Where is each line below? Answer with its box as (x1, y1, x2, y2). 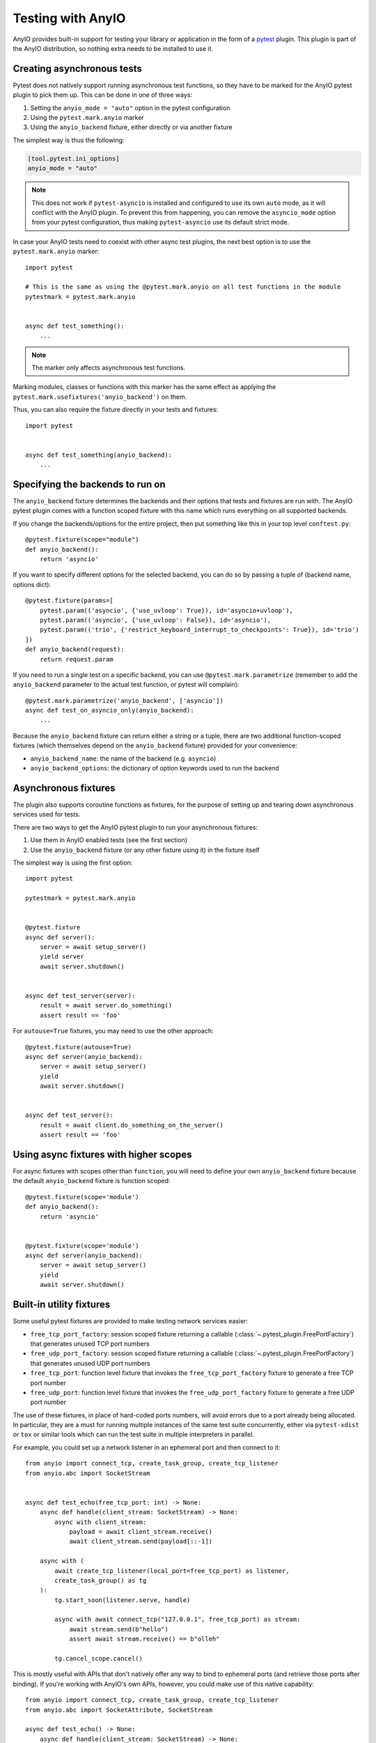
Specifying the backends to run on (13, 478, 166, 490)
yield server (39, 952, 84, 961)
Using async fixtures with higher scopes (13, 1148, 192, 1160)
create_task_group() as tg (54, 1576, 147, 1584)
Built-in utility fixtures (13, 1299, 111, 1311)
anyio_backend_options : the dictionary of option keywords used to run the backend (30, 764, 280, 772)
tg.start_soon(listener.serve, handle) (54, 1596, 191, 1604)
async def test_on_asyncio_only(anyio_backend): (25, 706, 194, 715)
